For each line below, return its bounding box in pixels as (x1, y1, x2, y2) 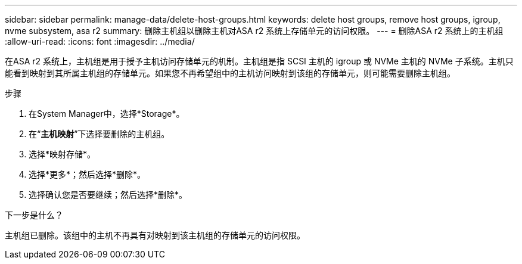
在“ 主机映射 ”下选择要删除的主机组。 (29, 129, 170, 139)
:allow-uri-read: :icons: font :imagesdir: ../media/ (5, 36, 195, 46)
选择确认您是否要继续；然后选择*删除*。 (29, 190, 188, 200)
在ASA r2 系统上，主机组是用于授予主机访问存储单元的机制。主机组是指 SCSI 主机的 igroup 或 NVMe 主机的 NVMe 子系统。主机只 (5, 56, 514, 66)
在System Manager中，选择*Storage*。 (29, 108, 185, 119)
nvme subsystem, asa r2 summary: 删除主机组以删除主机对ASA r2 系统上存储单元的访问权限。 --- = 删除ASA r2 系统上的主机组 (5, 26, 504, 36)
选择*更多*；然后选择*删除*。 (29, 169, 146, 179)
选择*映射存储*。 (29, 149, 96, 159)
